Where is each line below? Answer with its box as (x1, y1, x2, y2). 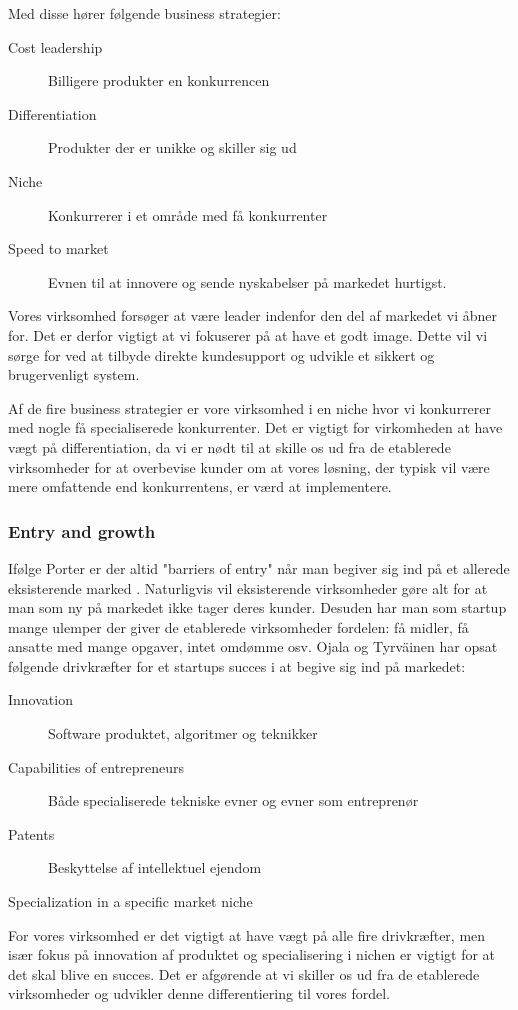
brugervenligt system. (8, 364, 140, 385)
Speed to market (8, 238, 109, 259)
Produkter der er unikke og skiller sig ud (48, 137, 297, 158)
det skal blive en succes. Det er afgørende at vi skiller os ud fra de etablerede (8, 963, 480, 984)
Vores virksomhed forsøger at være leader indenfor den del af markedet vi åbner (8, 305, 498, 326)
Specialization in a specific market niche (8, 891, 253, 912)
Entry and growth (8, 518, 156, 543)
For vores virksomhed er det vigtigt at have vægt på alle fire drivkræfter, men (8, 924, 486, 945)
